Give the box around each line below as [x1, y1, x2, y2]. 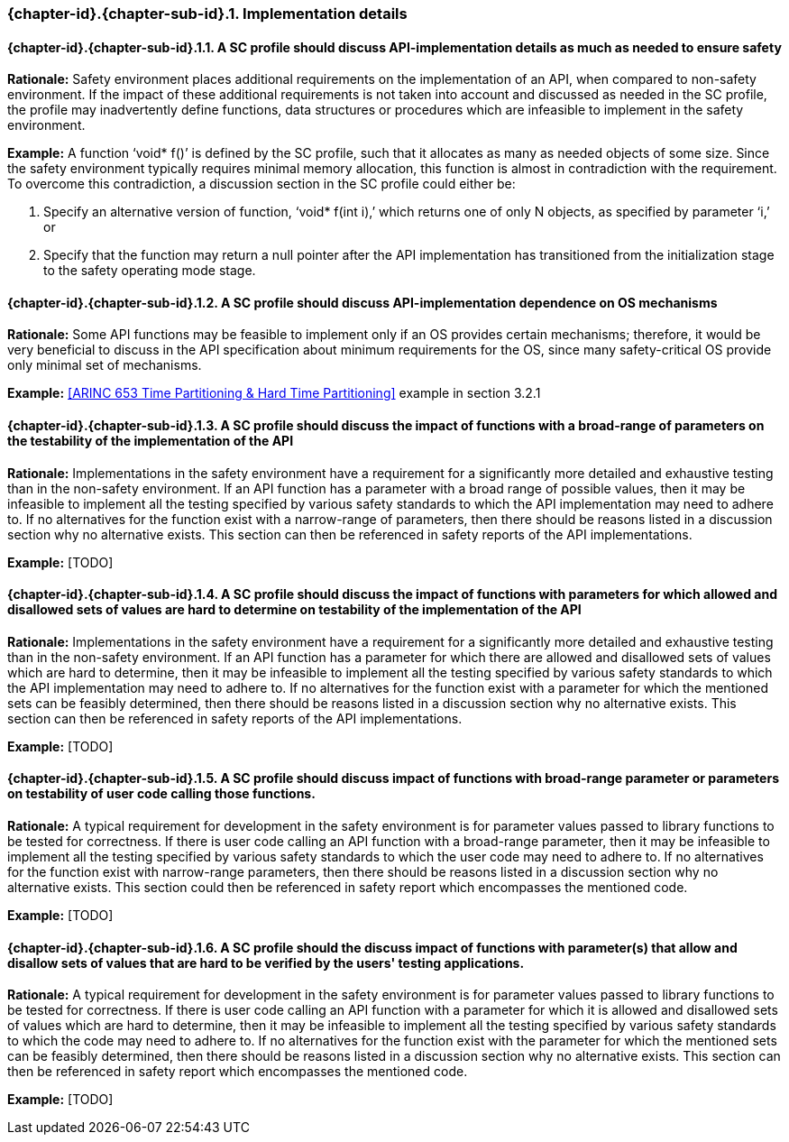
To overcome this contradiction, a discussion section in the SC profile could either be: [7, 176, 516, 192]
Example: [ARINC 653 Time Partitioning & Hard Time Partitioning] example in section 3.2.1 [7, 385, 541, 401]
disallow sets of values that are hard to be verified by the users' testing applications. [7, 954, 525, 971]
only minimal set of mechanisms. [7, 357, 202, 373]
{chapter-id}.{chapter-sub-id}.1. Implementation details [7, 5, 408, 23]
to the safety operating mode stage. [43, 262, 256, 279]
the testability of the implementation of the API [7, 433, 294, 449]
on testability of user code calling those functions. [7, 786, 316, 802]
